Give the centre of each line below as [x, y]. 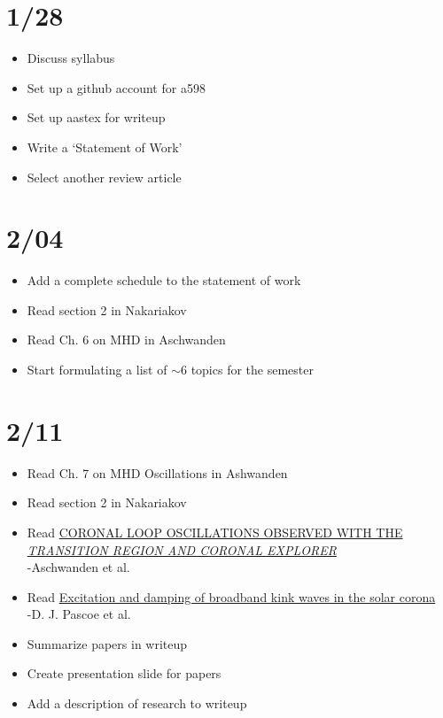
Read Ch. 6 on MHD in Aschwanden [126, 340]
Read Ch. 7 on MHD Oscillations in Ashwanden [157, 472]
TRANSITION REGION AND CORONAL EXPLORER [182, 549]
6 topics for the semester [247, 369]
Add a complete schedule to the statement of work [164, 280]
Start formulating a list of [97, 369]
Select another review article [104, 177]
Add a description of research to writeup [137, 703]
